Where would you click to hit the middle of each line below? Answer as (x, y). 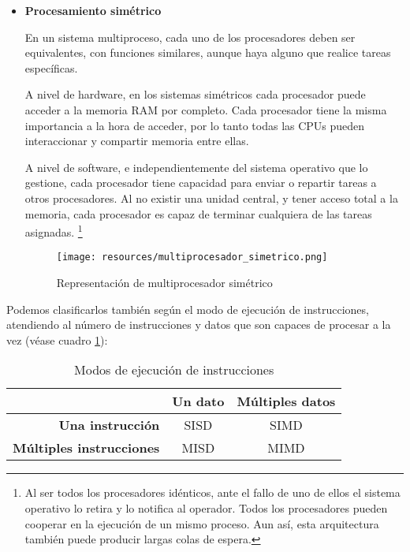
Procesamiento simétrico (93, 10)
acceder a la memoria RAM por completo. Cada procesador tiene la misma (206, 109)
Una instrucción (109, 425)
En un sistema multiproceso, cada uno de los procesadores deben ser (190, 37)
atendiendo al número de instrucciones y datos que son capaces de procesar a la (199, 324)
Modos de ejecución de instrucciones (174, 370)
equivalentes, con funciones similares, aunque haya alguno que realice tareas (208, 52)
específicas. (51, 67)
